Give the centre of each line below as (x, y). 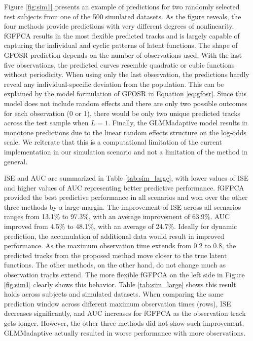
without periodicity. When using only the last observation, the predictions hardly (127, 74)
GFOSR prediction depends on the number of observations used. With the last (123, 55)
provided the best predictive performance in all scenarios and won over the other (126, 197)
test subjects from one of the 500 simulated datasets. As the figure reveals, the (123, 16)
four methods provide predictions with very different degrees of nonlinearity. (119, 26)
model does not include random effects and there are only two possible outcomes (126, 103)
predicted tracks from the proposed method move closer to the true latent (115, 255)
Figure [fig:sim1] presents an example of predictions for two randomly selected (122, 6)
